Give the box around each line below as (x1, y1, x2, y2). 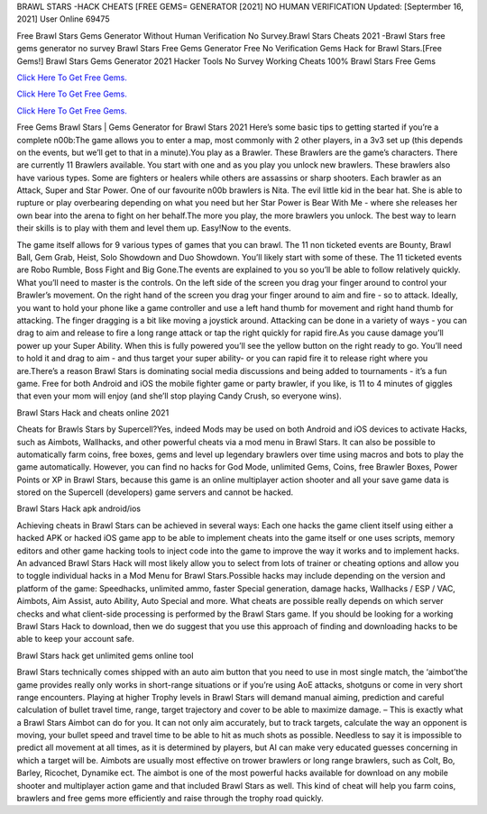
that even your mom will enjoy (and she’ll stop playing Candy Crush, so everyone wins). (16, 390, 342, 401)
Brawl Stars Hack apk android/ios (16, 503, 142, 514)
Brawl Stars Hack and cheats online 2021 (16, 407, 170, 418)
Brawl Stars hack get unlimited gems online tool (16, 650, 194, 661)
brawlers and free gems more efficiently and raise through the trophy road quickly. (16, 793, 324, 804)
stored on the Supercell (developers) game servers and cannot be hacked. (16, 487, 294, 498)
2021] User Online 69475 (16, 14, 110, 24)
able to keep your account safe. (16, 634, 134, 645)
